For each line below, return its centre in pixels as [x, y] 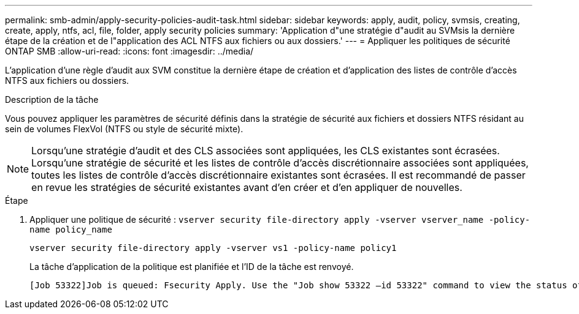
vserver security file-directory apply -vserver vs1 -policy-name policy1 [213, 248]
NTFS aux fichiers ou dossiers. [67, 80]
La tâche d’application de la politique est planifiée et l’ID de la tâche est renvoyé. [192, 267]
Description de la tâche [52, 99]
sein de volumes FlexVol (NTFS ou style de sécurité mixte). [124, 129]
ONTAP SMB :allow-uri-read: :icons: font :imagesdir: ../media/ [129, 51]
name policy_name [71, 230]
